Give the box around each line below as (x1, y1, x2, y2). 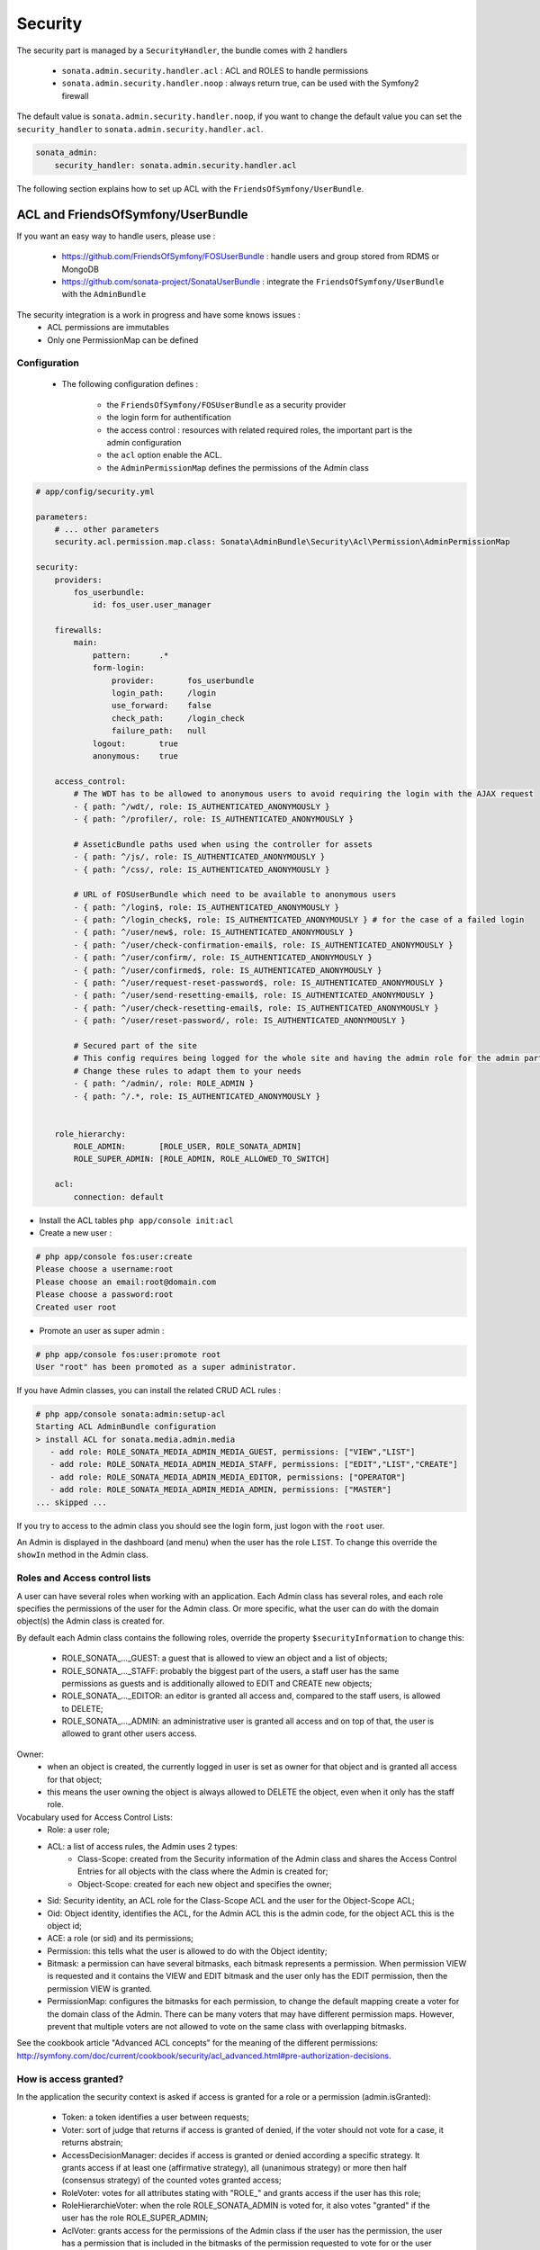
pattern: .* (92, 650, 169, 661)
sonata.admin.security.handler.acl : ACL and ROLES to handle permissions (61, 65, 369, 76)
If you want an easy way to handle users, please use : (16, 230, 216, 241)
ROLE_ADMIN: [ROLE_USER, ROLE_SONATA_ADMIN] (73, 1141, 301, 1152)
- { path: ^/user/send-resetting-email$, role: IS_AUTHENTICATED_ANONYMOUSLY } (73, 990, 435, 1001)
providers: (54, 574, 103, 585)
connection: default (73, 1192, 165, 1201)
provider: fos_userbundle (111, 675, 255, 686)
